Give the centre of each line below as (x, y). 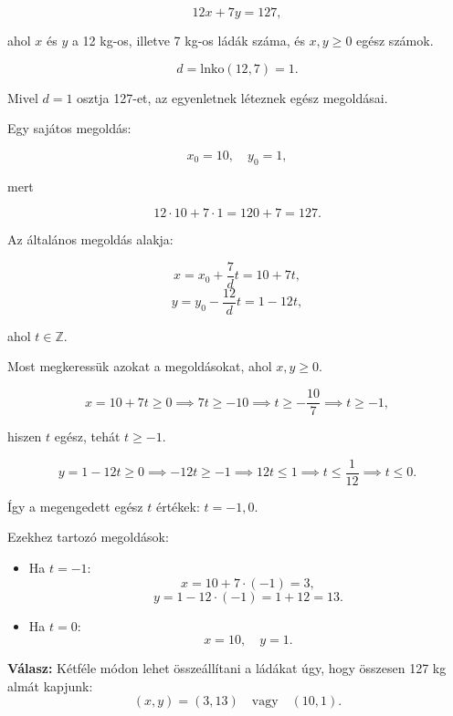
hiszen (25, 436)
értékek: (178, 506)
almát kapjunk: (50, 685)
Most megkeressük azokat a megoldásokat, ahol (140, 366)
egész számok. (395, 40)
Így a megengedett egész (75, 506)
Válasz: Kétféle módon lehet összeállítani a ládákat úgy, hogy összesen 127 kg (227, 668)
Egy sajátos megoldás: (69, 128)
